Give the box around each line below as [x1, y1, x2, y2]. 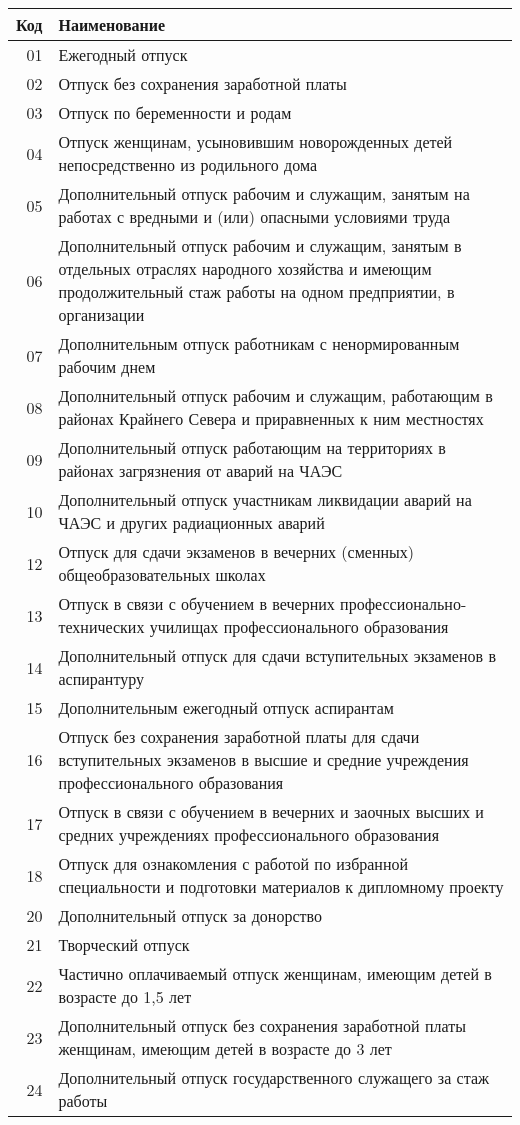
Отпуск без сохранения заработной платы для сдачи [58, 725, 420, 748]
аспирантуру [58, 667, 144, 690]
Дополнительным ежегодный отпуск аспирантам [58, 696, 394, 719]
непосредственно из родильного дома [58, 153, 318, 176]
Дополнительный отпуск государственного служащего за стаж [58, 1066, 490, 1089]
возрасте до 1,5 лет [58, 985, 192, 1008]
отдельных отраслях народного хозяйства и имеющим [58, 257, 432, 280]
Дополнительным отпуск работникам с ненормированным [58, 332, 460, 355]
